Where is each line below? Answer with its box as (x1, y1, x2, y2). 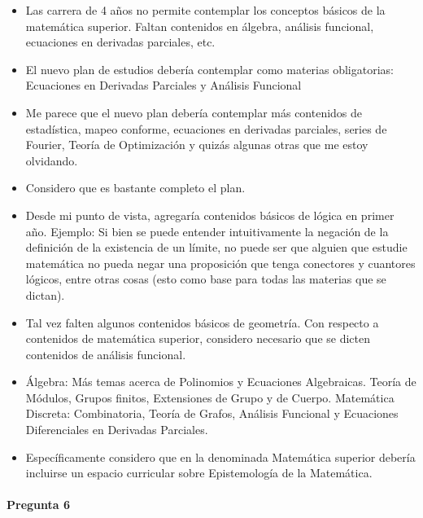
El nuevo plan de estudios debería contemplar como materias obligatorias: (25, 60, 394, 77)
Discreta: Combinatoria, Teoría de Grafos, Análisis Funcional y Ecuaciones (25, 405, 399, 422)
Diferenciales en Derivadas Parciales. (25, 421, 208, 438)
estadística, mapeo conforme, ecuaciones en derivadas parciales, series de (25, 120, 387, 137)
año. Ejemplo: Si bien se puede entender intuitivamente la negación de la (25, 222, 389, 239)
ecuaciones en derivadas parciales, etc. (25, 33, 216, 50)
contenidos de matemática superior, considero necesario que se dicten (25, 330, 371, 347)
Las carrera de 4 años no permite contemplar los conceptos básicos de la (25, 2, 386, 18)
